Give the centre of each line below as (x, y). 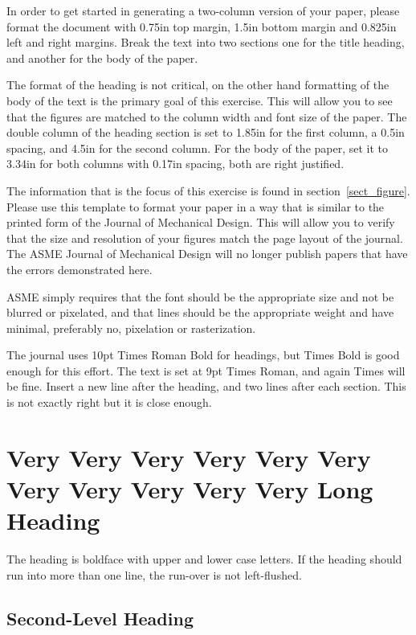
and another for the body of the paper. (102, 57)
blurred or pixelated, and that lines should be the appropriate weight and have (200, 312)
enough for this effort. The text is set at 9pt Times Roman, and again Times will (206, 370)
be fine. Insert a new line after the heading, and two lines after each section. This (206, 386)
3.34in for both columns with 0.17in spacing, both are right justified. (175, 164)
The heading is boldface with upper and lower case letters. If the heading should (204, 559)
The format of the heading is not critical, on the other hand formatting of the (198, 85)
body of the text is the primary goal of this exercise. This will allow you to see (200, 100)
